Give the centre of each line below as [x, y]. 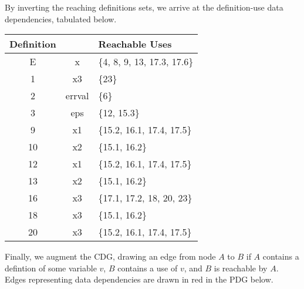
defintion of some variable [51, 268]
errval [77, 96]
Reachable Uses [135, 44]
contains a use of [148, 268]
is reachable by [241, 268]
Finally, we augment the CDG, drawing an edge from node [110, 256]
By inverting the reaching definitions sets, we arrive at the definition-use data [144, 7]
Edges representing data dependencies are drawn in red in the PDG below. [139, 279]
